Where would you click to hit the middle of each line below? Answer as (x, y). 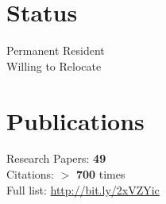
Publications (75, 120)
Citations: (30, 174)
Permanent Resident (56, 50)
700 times (100, 174)
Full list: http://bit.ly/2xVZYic (83, 189)
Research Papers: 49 (56, 158)
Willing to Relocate (54, 65)
